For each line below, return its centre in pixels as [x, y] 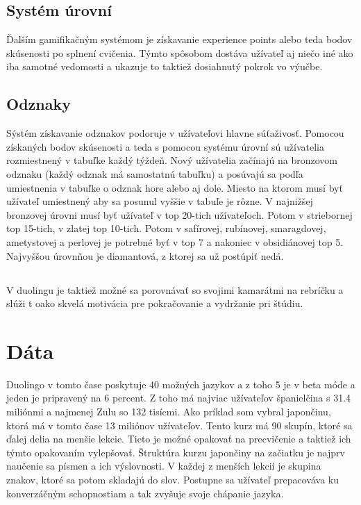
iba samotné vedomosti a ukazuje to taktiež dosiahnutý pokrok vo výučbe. [165, 66]
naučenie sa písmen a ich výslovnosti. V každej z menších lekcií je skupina [164, 466]
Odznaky [39, 104]
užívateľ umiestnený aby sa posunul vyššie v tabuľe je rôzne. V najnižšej [160, 201]
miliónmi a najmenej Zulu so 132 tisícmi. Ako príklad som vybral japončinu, [169, 412]
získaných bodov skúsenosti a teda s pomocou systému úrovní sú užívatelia [165, 146]
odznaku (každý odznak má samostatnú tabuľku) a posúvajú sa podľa [155, 173]
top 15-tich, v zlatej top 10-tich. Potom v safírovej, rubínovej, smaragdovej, [166, 228]
